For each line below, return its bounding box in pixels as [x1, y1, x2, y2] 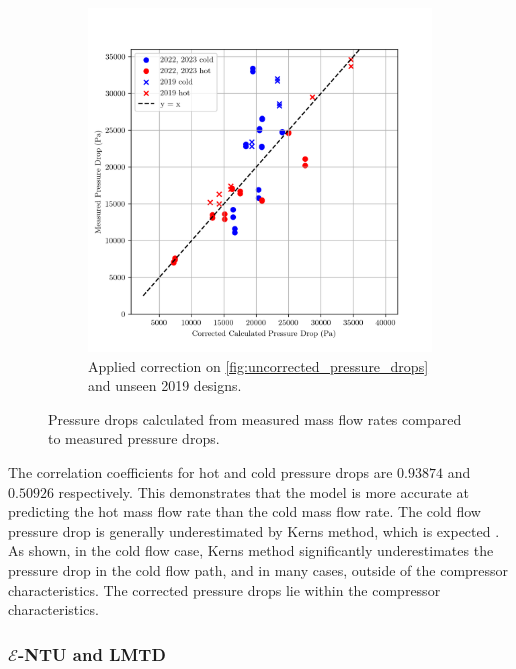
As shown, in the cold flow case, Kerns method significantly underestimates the [8, 540, 494, 561]
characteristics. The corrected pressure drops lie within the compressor [8, 579, 441, 600]
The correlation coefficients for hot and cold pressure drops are [8, 461, 393, 482]
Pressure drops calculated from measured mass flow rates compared [48, 408, 462, 429]
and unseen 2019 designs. [88, 375, 242, 396]
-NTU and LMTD [18, 641, 166, 666]
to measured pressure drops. [48, 428, 220, 449]
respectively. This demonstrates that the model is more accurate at [58, 481, 469, 502]
